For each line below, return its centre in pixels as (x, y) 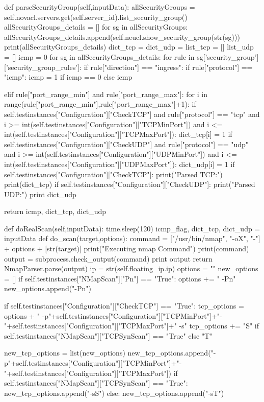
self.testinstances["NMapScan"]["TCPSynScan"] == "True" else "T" (108, 335)
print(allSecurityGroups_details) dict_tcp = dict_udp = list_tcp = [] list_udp (129, 47)
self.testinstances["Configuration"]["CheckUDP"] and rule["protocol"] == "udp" (126, 144)
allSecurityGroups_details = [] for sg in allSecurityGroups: (96, 27)
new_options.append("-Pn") (48, 288)
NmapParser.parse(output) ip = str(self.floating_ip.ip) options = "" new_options (131, 268)
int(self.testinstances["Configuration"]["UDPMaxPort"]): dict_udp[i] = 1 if (120, 164)
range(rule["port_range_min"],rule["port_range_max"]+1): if (100, 104)
